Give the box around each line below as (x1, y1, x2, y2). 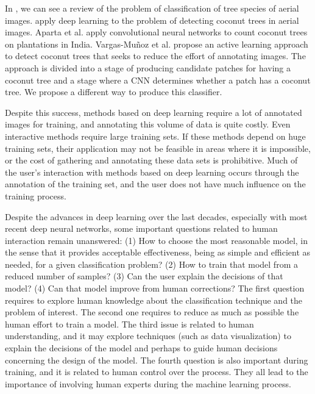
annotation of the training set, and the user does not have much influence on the (5, 177, 306, 190)
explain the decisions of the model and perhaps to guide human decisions (5, 342, 278, 354)
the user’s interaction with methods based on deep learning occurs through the (5, 165, 299, 178)
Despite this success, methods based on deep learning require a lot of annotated (5, 106, 302, 118)
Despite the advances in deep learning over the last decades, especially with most (5, 210, 308, 223)
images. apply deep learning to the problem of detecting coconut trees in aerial (5, 13, 299, 26)
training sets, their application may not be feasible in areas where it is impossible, (5, 141, 311, 154)
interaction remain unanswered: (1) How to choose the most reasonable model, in (5, 234, 308, 246)
